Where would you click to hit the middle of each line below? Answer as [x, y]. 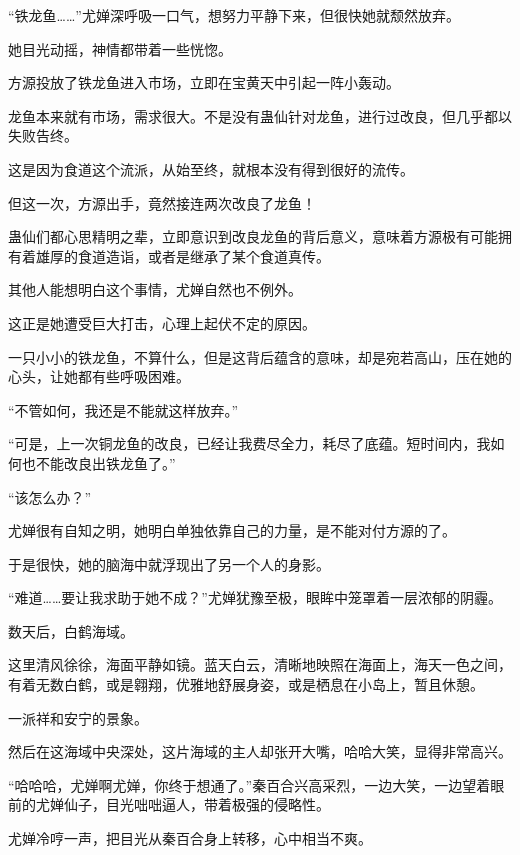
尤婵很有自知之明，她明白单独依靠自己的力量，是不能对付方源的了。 [232, 530]
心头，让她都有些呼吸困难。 [99, 376]
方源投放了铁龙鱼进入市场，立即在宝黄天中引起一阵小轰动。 [204, 82]
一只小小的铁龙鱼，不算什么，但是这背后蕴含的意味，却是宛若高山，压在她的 [260, 356]
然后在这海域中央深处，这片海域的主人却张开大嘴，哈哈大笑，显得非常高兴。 [260, 751]
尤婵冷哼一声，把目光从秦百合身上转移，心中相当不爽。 [190, 838]
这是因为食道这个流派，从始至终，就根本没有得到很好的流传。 [211, 168]
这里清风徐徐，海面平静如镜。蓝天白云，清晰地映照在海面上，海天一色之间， [260, 664]
